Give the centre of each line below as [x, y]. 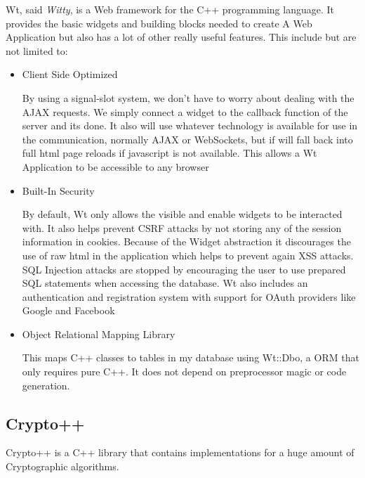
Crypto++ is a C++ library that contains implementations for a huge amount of [180, 452]
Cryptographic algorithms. [62, 466]
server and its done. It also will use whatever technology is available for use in [190, 125]
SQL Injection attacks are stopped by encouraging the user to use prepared [184, 269]
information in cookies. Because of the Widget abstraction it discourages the [186, 241]
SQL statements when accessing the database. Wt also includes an [165, 283]
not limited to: [37, 50]
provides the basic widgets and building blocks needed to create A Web [159, 23]
